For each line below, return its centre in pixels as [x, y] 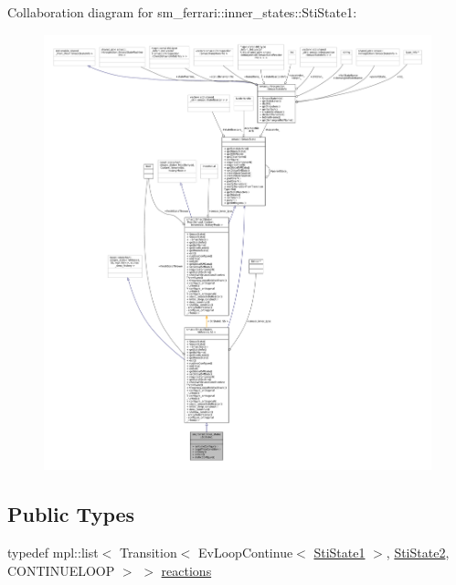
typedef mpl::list [53, 552]
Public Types [71, 514]
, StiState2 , [418, 552]
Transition [148, 552]
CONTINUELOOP [61, 570]
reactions [186, 570]
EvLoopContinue [246, 552]
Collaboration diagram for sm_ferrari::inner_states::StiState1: [182, 12]
